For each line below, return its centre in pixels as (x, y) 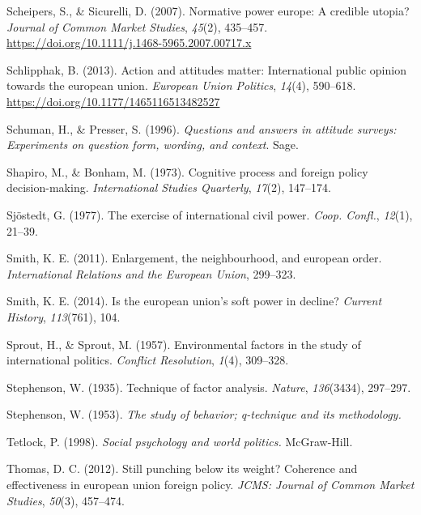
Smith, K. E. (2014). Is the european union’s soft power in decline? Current (194, 301)
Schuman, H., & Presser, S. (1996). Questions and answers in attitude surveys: (202, 128)
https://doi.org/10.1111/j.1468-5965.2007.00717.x (129, 43)
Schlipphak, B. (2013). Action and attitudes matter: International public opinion (206, 69)
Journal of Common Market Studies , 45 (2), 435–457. (137, 26)
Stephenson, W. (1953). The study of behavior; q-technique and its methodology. (204, 414)
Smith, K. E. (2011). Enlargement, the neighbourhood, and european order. (194, 258)
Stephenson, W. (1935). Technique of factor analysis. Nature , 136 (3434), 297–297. (209, 387)
